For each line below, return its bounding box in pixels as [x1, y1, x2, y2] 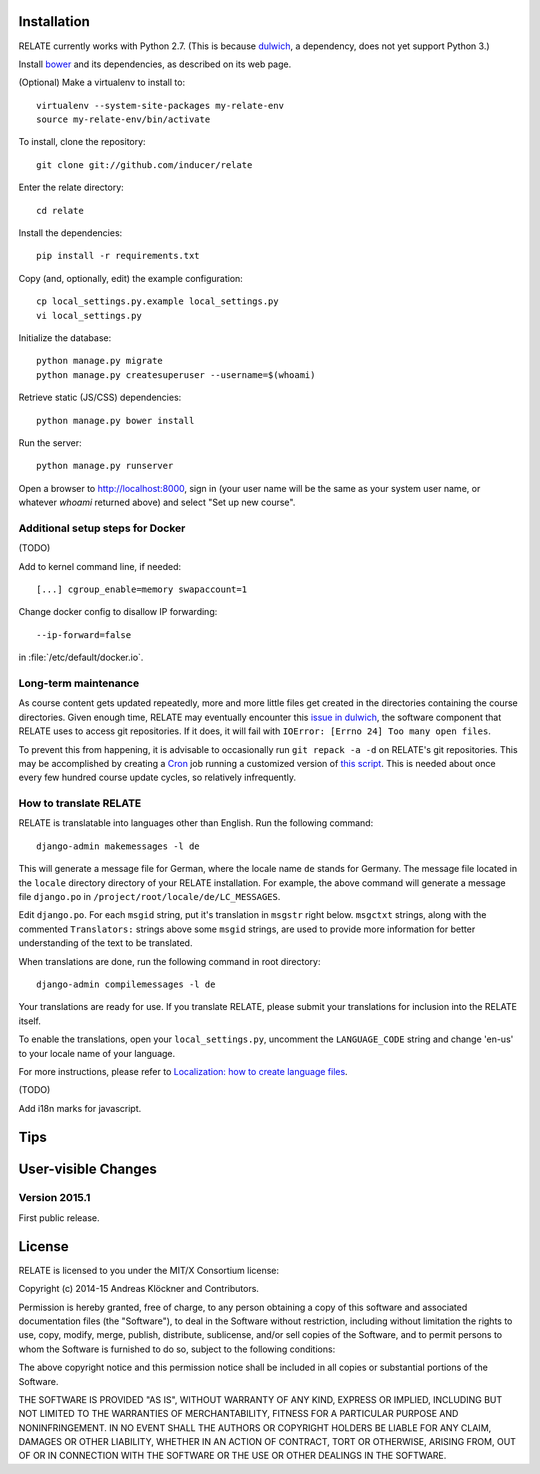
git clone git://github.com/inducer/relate [36, 159, 253, 170]
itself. [18, 1015, 42, 1027]
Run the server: [18, 436, 82, 449]
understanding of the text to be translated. [18, 937, 193, 949]
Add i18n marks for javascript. [18, 1102, 142, 1114]
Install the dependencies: [18, 227, 123, 239]
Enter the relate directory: [18, 181, 124, 194]
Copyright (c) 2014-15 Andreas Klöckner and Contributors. [18, 1283, 260, 1295]
